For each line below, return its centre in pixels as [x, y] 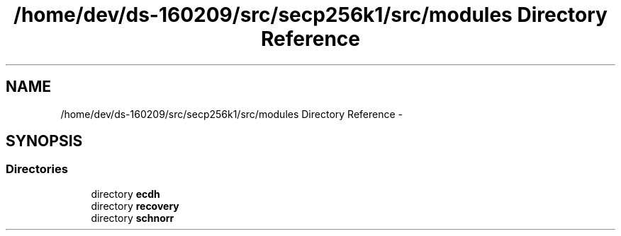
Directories [37, 169]
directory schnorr [133, 218]
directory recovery [135, 206]
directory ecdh [125, 194]
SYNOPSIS [44, 141]
